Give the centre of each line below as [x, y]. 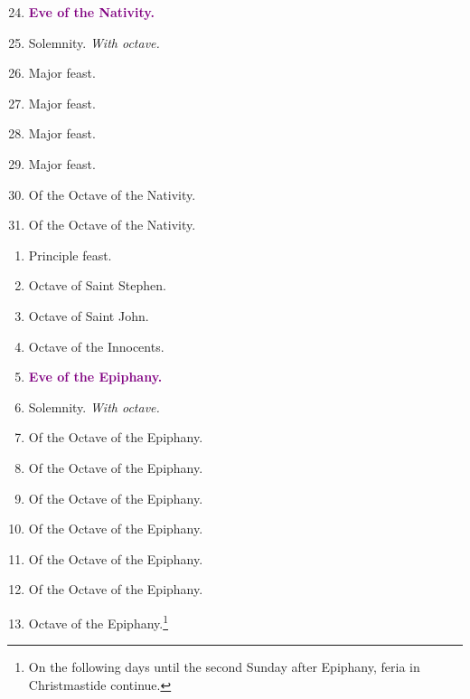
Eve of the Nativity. [91, 12]
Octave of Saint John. [89, 315]
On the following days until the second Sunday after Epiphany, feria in [224, 667]
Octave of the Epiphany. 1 [99, 621]
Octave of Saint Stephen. [97, 285]
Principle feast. [70, 255]
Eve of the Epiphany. [95, 377]
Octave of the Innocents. [96, 346]
